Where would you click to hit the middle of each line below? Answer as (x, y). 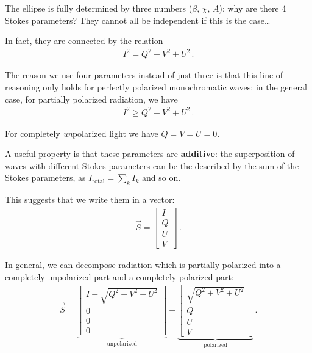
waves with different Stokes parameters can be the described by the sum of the (152, 165)
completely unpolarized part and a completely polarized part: (119, 276)
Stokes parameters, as (45, 177)
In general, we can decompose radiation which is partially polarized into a (143, 264)
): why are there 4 (253, 8)
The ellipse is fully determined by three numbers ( (99, 8)
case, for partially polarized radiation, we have (91, 99)
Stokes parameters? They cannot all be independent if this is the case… (138, 20)
